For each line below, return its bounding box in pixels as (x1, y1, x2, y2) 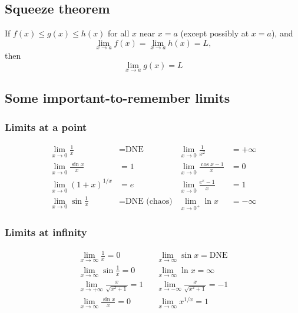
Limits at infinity (5, 225, 87, 240)
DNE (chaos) (125, 197, 173, 206)
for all (108, 27, 130, 39)
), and (271, 27, 293, 39)
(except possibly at (180, 27, 249, 39)
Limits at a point (5, 119, 87, 134)
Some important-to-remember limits (5, 89, 230, 107)
